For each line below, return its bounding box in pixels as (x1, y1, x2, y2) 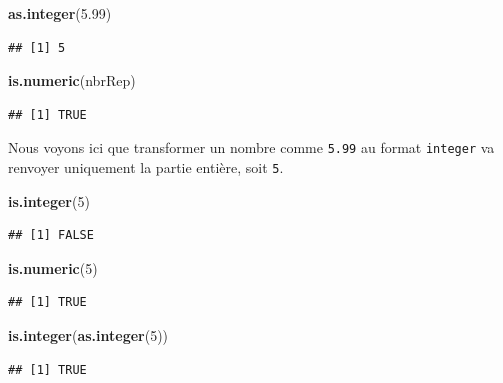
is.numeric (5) (8, 257, 98, 278)
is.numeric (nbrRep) (8, 70, 136, 91)
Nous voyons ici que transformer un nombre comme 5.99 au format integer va (8, 137, 495, 158)
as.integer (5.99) (8, 3, 112, 23)
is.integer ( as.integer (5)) (8, 325, 169, 346)
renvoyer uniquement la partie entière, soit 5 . (8, 157, 284, 178)
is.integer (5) (8, 190, 90, 211)
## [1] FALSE (8, 228, 94, 243)
